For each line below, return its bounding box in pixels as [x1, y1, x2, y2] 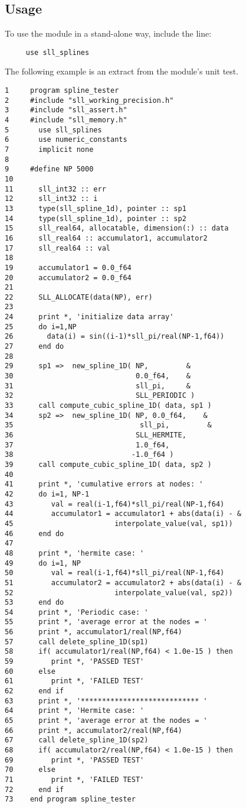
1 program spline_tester [5, 86, 119, 95]
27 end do [5, 342, 64, 351]
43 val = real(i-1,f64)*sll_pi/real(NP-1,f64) [5, 499, 225, 508]
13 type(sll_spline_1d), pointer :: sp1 [5, 204, 186, 213]
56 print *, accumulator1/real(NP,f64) [5, 628, 182, 637]
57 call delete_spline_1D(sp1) [5, 637, 149, 646]
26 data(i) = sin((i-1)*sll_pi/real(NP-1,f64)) [5, 332, 225, 341]
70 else [5, 765, 55, 774]
